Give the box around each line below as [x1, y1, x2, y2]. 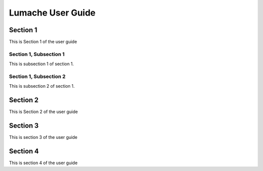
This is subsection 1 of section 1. [9, 61, 74, 67]
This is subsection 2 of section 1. [9, 83, 75, 89]
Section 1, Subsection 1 [9, 51, 65, 57]
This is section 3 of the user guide [9, 134, 77, 140]
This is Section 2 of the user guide [9, 109, 78, 114]
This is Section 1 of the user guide [9, 39, 77, 45]
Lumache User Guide [9, 7, 96, 18]
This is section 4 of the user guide [9, 160, 78, 166]
